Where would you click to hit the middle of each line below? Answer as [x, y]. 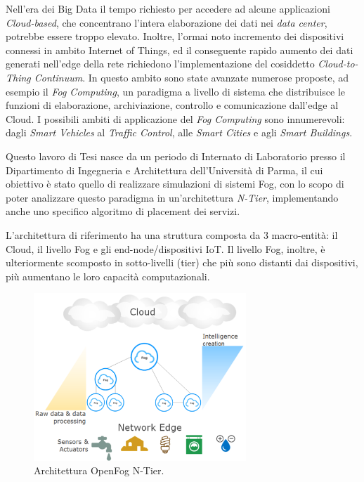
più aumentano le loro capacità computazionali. [108, 276]
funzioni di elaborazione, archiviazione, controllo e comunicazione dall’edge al [172, 105]
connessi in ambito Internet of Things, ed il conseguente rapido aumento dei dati [180, 50]
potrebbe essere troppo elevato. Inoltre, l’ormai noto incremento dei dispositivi [175, 36]
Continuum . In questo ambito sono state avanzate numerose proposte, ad [191, 77]
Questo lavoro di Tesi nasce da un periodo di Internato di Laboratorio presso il [176, 156]
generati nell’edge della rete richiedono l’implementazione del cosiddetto [160, 64]
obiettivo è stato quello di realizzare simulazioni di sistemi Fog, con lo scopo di [175, 184]
